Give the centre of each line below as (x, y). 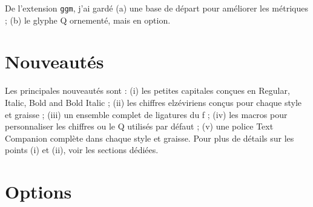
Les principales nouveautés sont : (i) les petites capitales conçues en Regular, (147, 90)
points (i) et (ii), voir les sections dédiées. (82, 150)
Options (38, 192)
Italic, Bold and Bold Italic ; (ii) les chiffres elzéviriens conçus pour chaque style (153, 102)
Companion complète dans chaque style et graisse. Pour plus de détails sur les (150, 138)
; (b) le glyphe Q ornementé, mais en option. (88, 20)
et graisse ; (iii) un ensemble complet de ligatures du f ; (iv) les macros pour (146, 114)
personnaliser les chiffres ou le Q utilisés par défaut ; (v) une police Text (139, 126)
